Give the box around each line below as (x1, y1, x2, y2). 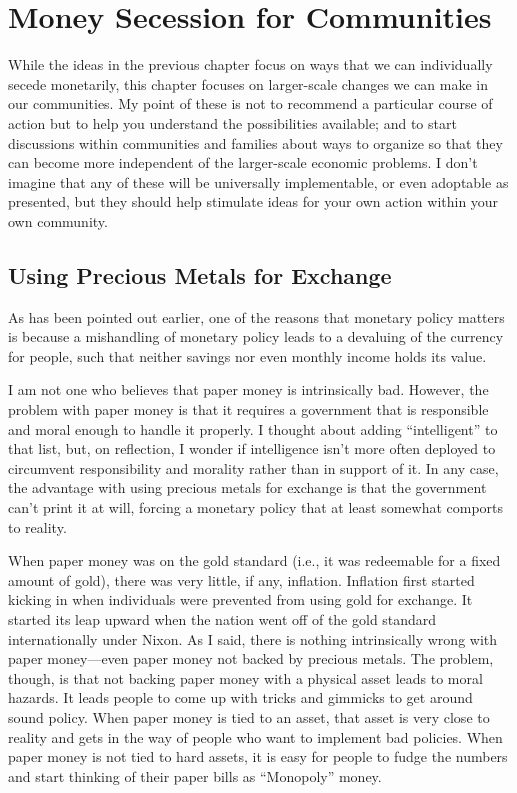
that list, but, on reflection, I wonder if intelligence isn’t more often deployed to (8, 438, 496, 459)
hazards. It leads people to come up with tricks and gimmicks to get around (8, 687, 473, 708)
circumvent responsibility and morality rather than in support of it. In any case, (8, 457, 499, 478)
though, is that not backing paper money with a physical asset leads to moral (8, 667, 483, 688)
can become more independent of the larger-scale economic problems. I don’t (8, 152, 478, 173)
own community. (8, 210, 108, 231)
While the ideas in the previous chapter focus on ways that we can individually (8, 54, 493, 75)
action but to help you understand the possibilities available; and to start (8, 112, 457, 133)
